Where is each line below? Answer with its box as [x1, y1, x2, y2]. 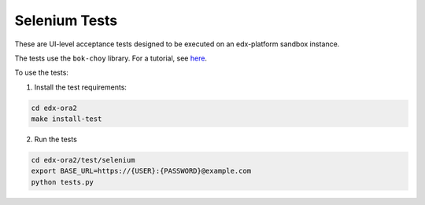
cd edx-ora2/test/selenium [31, 156, 135, 165]
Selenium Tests [14, 12, 118, 29]
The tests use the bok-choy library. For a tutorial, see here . [14, 53, 208, 63]
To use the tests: [14, 68, 68, 78]
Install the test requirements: [34, 82, 128, 92]
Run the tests [34, 134, 78, 145]
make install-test [31, 115, 102, 123]
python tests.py [31, 178, 94, 186]
